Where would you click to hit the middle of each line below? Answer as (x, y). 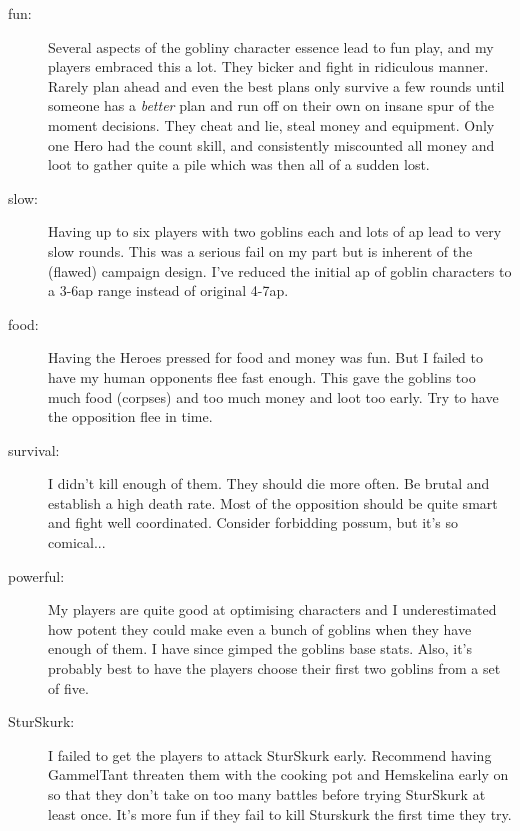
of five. (68, 687)
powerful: (36, 575)
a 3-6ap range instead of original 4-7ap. (168, 290)
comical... (77, 542)
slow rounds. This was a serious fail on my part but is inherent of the (260, 250)
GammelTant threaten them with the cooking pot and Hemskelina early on (278, 774)
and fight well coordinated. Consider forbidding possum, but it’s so (253, 522)
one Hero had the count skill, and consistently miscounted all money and (271, 144)
